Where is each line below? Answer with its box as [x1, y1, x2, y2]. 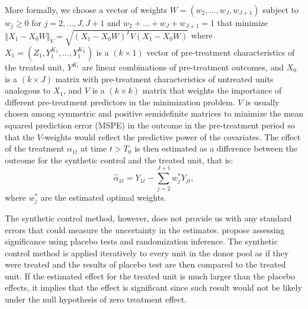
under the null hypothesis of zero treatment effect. [5, 293, 187, 305]
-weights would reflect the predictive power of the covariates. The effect [41, 130, 301, 143]
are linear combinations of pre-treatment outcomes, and [82, 61, 284, 73]
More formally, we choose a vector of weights [5, 4, 168, 15]
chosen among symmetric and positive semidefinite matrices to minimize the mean [5, 107, 303, 120]
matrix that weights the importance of [142, 84, 282, 96]
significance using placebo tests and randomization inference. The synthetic [5, 235, 278, 247]
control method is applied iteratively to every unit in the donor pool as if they [5, 246, 289, 259]
